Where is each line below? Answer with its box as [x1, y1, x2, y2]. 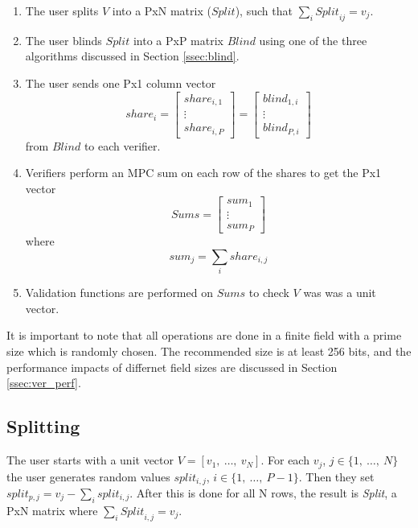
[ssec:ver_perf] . [6, 374, 81, 391]
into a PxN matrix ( [112, 2, 211, 19]
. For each [260, 452, 309, 468]
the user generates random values [6, 468, 170, 485]
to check [248, 284, 289, 301]
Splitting [6, 414, 80, 439]
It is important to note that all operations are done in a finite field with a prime [6, 327, 402, 344]
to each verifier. [84, 137, 161, 154]
